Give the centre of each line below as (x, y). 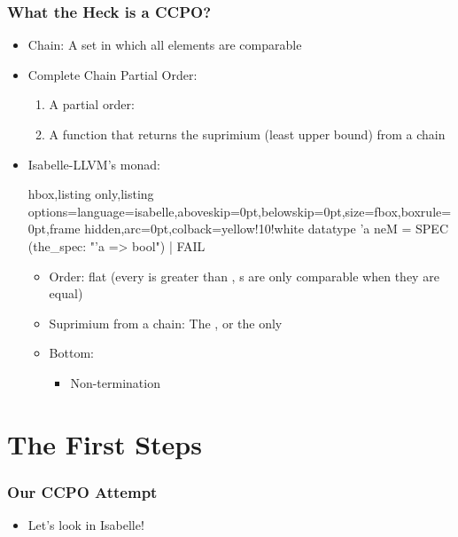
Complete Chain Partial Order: (113, 74)
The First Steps (105, 443)
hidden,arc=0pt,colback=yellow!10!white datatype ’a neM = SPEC (266, 229)
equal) (66, 293)
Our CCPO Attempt (82, 491)
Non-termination (115, 382)
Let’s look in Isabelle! (86, 525)
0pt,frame (54, 229)
